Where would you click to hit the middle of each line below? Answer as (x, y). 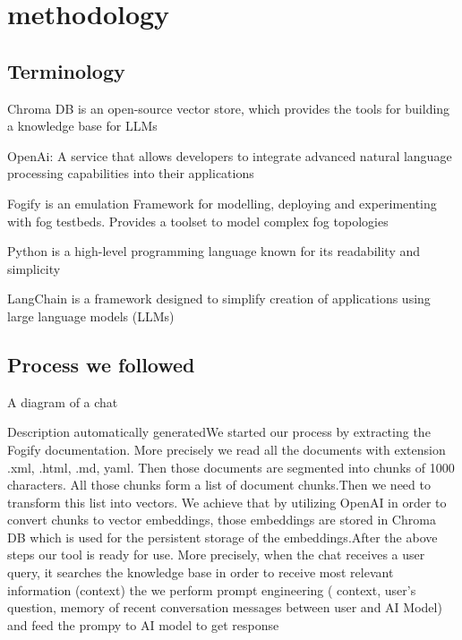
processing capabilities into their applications (131, 173)
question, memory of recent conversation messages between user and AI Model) (225, 607)
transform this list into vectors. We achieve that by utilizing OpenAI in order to (227, 502)
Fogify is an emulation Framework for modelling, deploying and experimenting (222, 203)
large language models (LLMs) (91, 316)
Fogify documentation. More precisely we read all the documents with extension (227, 449)
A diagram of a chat (63, 401)
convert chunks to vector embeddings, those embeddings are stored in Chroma (222, 520)
